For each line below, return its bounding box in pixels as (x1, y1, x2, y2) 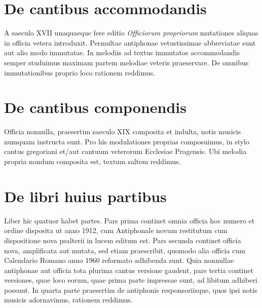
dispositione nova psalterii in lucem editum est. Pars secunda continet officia (4, 235, 241, 245)
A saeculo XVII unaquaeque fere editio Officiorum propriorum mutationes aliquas (4, 27, 258, 38)
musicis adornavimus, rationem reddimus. (4, 294, 133, 305)
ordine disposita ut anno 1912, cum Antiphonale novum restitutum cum (4, 225, 228, 236)
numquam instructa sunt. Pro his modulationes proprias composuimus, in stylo (4, 136, 250, 146)
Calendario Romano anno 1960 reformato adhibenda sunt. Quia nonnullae (4, 255, 234, 265)
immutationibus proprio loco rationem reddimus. (4, 67, 155, 78)
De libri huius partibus (4, 185, 167, 206)
